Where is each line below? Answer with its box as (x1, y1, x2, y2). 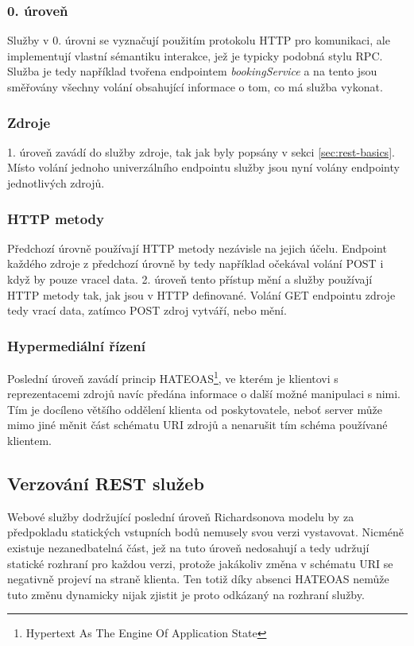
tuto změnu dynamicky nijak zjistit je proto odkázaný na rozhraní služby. (7, 586, 365, 602)
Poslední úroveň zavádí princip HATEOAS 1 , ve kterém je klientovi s (7, 368, 339, 386)
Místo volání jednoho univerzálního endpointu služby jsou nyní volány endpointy (7, 159, 400, 176)
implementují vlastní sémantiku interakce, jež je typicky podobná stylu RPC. (7, 47, 383, 64)
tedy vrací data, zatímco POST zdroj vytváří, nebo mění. (7, 302, 287, 319)
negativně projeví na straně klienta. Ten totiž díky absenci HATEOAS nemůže (7, 571, 389, 587)
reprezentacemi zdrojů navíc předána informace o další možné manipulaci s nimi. (7, 385, 401, 402)
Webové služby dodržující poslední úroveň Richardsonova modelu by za (7, 508, 354, 524)
